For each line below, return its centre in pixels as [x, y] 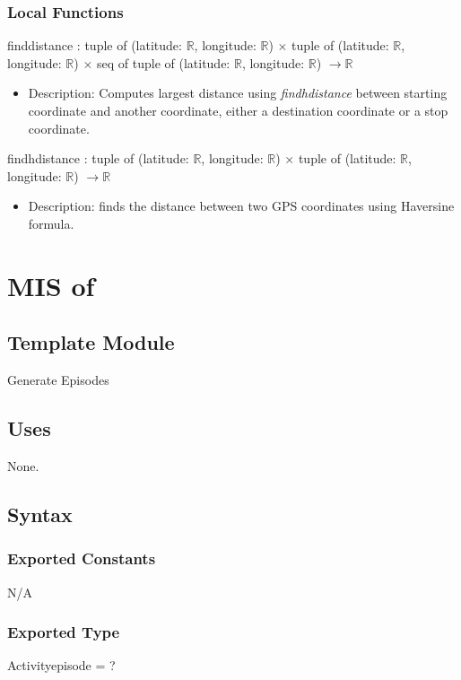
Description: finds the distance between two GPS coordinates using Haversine [241, 206]
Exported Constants [82, 558]
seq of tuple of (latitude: [163, 62]
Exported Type [64, 632]
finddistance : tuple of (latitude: [95, 45]
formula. [51, 223]
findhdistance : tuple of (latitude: [98, 158]
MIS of [51, 285]
